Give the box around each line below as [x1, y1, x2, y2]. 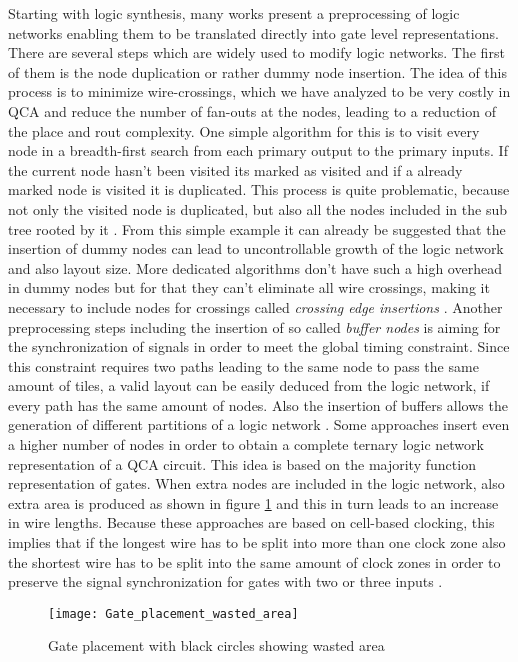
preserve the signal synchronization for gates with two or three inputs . [8, 571, 443, 592]
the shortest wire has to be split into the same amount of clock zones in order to [8, 551, 501, 572]
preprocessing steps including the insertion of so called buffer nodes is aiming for [8, 316, 501, 337]
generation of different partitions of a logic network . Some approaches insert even [8, 414, 510, 435]
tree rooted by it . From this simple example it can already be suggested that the [8, 218, 506, 239]
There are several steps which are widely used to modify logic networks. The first [8, 42, 505, 63]
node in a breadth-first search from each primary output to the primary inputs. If [8, 140, 508, 161]
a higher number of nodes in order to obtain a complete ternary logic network [8, 434, 484, 455]
